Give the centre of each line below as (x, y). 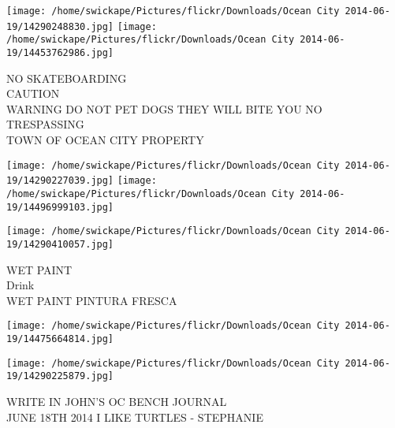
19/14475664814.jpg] (60, 339)
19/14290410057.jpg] (60, 244)
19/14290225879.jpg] (60, 376)
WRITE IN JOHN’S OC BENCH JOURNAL (117, 401)
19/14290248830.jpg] (60, 26)
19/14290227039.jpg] (60, 181)
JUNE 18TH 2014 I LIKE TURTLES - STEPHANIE (135, 417)
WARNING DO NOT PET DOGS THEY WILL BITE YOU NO (164, 108)
